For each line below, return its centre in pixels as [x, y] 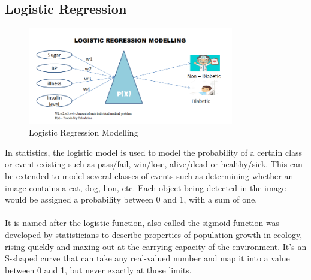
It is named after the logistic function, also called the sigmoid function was [142, 223]
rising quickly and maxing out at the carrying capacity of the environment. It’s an [156, 246]
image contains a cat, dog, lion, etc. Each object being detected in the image [145, 187]
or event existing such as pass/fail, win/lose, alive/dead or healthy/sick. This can [154, 164]
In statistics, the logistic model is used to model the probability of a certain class [154, 152]
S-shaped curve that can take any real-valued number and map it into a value [147, 258]
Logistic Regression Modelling [84, 132]
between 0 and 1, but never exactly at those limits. [98, 270]
